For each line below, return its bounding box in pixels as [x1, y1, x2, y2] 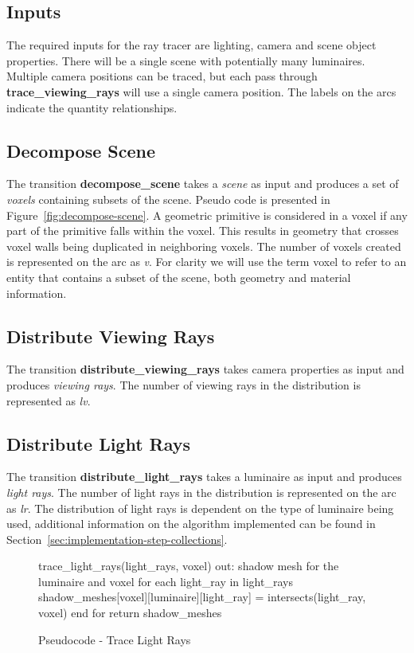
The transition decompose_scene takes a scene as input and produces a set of [6, 175, 399, 192]
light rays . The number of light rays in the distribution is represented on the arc [6, 483, 396, 500]
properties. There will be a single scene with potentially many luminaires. [6, 52, 365, 68]
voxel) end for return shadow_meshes [38, 604, 222, 621]
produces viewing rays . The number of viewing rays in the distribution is [6, 376, 361, 393]
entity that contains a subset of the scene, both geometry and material [6, 268, 351, 285]
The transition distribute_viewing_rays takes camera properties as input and [6, 361, 404, 377]
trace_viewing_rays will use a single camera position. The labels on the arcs [6, 83, 396, 100]
